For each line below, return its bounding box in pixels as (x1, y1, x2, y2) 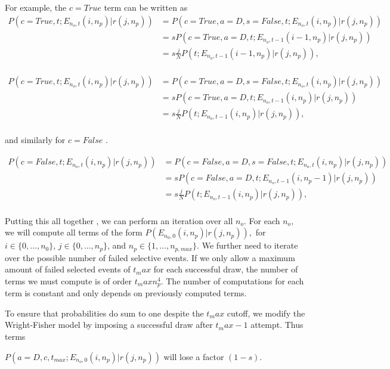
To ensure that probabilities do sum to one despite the (5, 306, 204, 319)
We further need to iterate (202, 239, 298, 252)
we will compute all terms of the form (5, 226, 143, 238)
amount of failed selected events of (5, 263, 131, 275)
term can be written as (104, 1, 188, 13)
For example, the (5, 1, 67, 13)
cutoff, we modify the (227, 306, 305, 319)
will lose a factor (163, 350, 224, 362)
